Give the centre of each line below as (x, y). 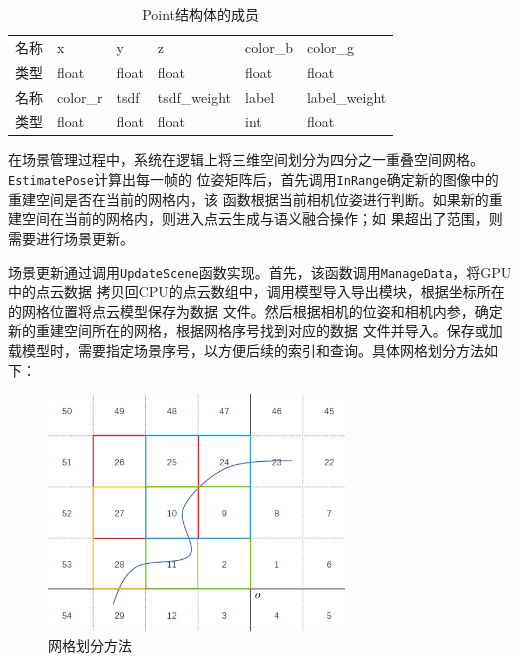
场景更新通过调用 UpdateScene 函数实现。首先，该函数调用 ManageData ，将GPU (260, 271)
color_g (330, 46)
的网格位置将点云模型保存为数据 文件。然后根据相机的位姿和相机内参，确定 (255, 310)
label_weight (346, 96)
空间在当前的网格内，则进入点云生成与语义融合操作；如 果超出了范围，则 (262, 218)
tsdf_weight (194, 96)
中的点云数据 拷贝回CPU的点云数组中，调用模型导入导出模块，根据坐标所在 (256, 291)
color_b (269, 46)
